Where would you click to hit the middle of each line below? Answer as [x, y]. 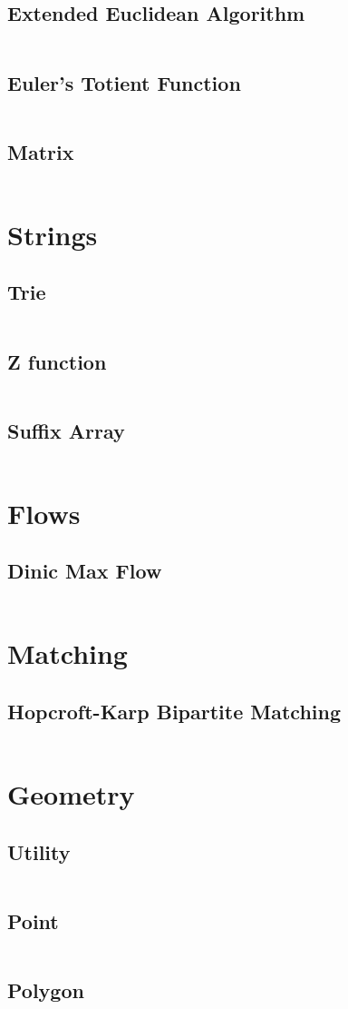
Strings [53, 234]
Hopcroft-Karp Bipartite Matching [174, 711]
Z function [57, 361]
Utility [39, 851]
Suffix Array [66, 430]
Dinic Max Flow [85, 571]
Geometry [71, 793]
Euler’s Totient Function [124, 82]
